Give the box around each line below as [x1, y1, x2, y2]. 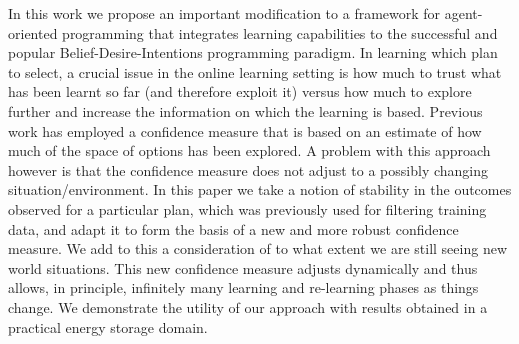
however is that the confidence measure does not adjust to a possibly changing [8, 159, 489, 180]
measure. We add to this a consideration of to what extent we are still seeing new [8, 238, 507, 259]
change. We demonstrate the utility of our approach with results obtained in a [8, 296, 488, 317]
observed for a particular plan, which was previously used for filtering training [8, 198, 487, 219]
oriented [8, 22, 58, 43]
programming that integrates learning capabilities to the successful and [62, 22, 498, 43]
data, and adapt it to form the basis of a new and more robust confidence [8, 218, 459, 239]
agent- [444, 3, 483, 23]
